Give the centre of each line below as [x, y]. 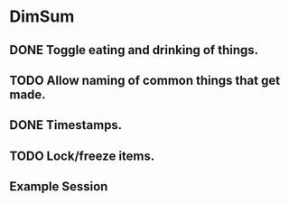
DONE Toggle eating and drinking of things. [134, 50]
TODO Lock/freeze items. [82, 156]
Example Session [59, 187]
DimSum [42, 17]
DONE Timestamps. [66, 125]
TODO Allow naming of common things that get [145, 80]
